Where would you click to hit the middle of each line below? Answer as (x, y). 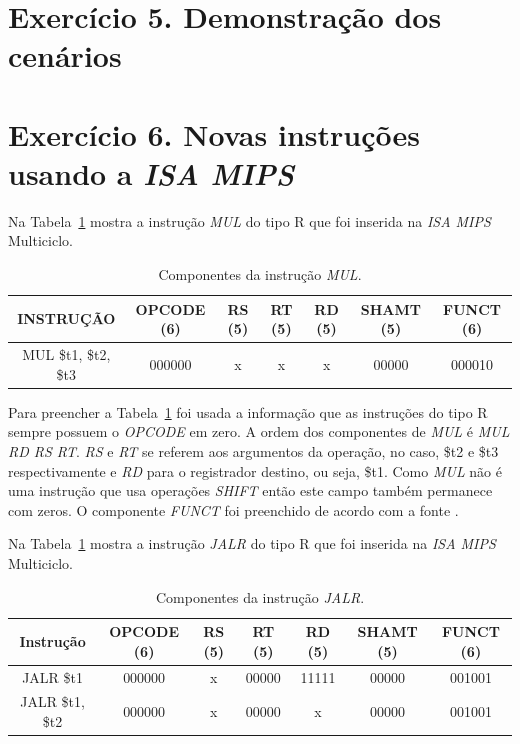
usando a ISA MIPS (151, 173)
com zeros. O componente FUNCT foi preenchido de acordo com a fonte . (233, 509)
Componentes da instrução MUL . (260, 274)
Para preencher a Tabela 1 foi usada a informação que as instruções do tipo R (248, 411)
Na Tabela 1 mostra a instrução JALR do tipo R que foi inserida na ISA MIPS (252, 543)
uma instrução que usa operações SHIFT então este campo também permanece (250, 490)
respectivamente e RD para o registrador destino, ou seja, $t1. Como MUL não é (255, 470)
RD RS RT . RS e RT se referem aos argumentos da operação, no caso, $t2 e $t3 (253, 450)
